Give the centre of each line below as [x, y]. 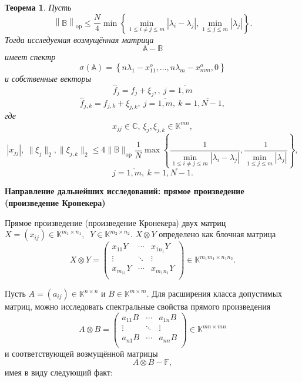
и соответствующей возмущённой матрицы [81, 353]
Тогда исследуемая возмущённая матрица [79, 39]
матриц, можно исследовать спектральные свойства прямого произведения [138, 306]
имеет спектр [30, 57]
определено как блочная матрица [217, 234]
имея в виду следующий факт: [59, 372]
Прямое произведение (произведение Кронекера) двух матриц [115, 222]
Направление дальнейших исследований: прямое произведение [125, 191]
